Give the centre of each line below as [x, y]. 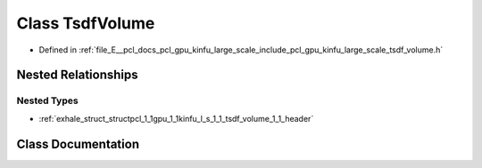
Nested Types [48, 100]
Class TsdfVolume [86, 23]
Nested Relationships [77, 75]
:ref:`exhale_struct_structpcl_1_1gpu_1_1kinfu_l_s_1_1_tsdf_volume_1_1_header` [176, 118]
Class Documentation [78, 144]
